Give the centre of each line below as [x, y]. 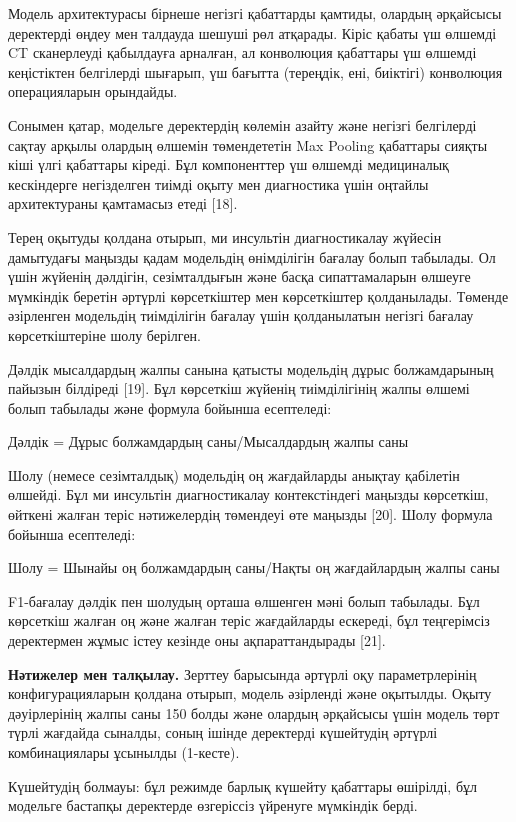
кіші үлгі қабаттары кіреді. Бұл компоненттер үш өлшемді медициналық [228, 164]
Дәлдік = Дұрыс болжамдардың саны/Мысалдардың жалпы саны [208, 441]
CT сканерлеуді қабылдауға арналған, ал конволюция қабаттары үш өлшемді [242, 52]
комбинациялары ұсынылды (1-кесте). [124, 752]
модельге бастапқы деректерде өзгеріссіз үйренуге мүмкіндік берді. [213, 805]
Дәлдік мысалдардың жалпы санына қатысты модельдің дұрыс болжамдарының [251, 368]
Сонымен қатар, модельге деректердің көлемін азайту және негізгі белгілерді [242, 124]
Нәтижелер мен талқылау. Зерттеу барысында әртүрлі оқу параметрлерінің [242, 673]
